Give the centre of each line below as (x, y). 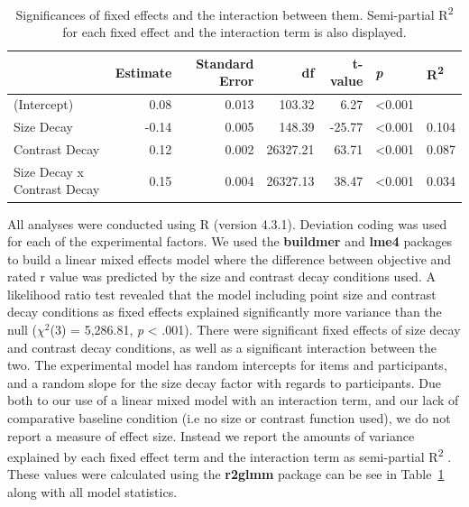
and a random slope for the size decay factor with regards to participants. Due (225, 382)
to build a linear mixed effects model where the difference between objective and (230, 258)
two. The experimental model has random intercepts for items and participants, (227, 365)
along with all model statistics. (92, 492)
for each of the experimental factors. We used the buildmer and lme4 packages (230, 241)
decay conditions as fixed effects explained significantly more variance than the (225, 312)
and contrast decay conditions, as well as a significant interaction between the (222, 347)
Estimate (143, 72)
